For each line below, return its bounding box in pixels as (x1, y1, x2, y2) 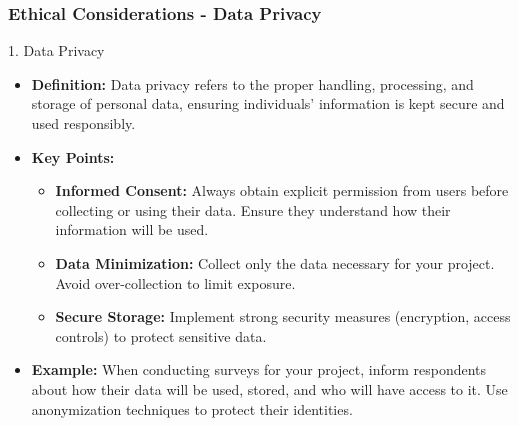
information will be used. (55, 219, 209, 240)
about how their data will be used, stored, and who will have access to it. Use (31, 378, 508, 399)
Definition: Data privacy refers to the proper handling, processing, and (31, 73, 474, 94)
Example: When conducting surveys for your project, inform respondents (31, 359, 487, 380)
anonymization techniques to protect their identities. (31, 398, 353, 419)
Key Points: (31, 146, 115, 167)
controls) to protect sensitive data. (55, 325, 267, 346)
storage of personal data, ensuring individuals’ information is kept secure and (31, 93, 505, 114)
